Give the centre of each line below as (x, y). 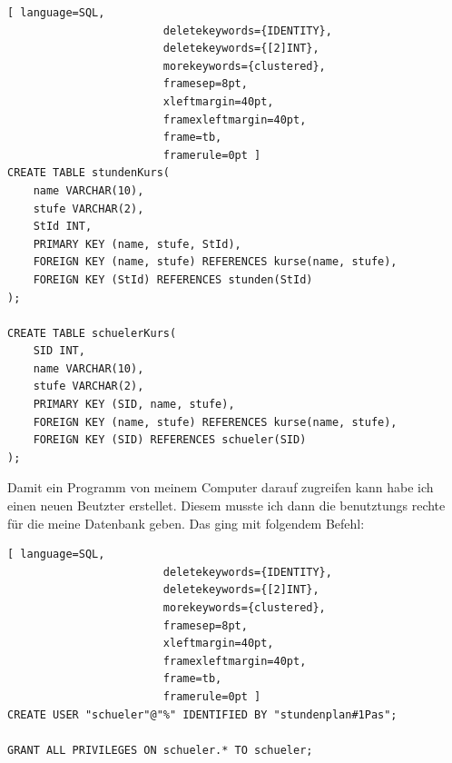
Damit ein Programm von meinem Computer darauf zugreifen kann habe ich (221, 487)
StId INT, (63, 227)
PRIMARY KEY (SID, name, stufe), (134, 405)
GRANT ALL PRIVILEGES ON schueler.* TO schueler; (160, 750)
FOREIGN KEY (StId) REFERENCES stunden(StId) (173, 279)
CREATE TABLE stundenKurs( (88, 173)
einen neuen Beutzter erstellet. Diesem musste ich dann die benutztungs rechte (226, 505)
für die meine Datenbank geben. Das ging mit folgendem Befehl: (186, 523)
